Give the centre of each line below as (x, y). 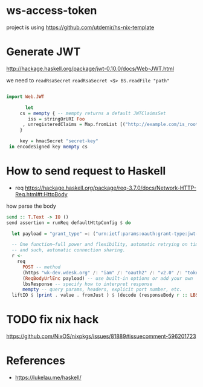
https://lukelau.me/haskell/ (48, 378)
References (36, 361)
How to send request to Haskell (86, 171)
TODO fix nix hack (52, 319)
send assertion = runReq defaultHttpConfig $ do (69, 223)
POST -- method (41, 267)
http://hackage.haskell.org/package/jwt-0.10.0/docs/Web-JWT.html (90, 68)
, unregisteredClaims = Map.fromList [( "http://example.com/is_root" (111, 125)
